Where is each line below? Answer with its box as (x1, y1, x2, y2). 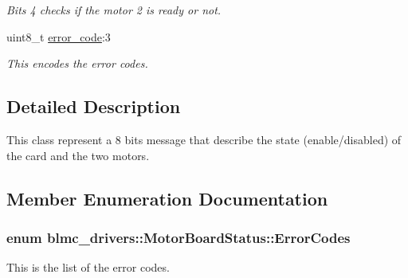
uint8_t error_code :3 (6, 28, 111, 45)
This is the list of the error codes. (6, 259, 170, 276)
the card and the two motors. (6, 147, 150, 163)
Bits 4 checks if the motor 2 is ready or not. (6, 2, 222, 18)
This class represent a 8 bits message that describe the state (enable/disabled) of (6, 131, 402, 147)
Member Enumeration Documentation (6, 186, 328, 210)
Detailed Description (6, 94, 181, 119)
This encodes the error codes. (6, 55, 148, 72)
